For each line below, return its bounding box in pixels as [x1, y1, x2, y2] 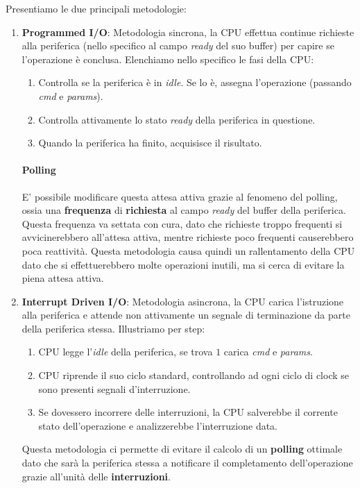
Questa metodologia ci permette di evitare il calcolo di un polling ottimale [22, 441, 343, 456]
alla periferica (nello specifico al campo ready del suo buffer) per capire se [22, 38, 334, 53]
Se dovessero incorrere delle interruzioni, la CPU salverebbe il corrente [38, 405, 338, 419]
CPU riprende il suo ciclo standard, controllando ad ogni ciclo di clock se [38, 368, 350, 382]
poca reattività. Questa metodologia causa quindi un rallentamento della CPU [22, 243, 355, 258]
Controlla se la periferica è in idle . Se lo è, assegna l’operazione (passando [38, 75, 352, 90]
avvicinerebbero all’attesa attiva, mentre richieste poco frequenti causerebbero [22, 230, 354, 244]
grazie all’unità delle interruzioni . [22, 469, 171, 483]
